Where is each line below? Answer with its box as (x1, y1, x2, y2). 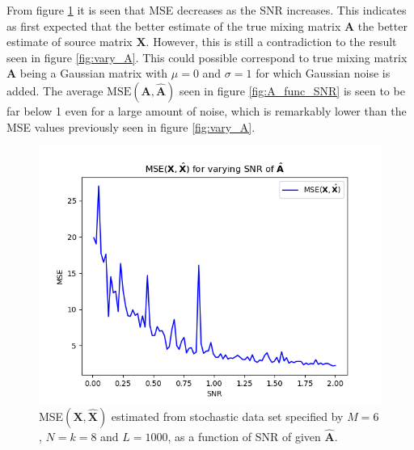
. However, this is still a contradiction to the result (146, 33, 397, 50)
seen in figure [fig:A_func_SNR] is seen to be (179, 82, 405, 99)
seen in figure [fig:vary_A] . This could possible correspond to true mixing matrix (6, 48, 408, 65)
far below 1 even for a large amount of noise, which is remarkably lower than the (6, 102, 407, 119)
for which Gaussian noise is (256, 65, 391, 82)
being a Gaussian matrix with (19, 65, 168, 82)
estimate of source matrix (6, 33, 133, 50)
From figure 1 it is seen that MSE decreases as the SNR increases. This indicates (6, 2, 407, 18)
